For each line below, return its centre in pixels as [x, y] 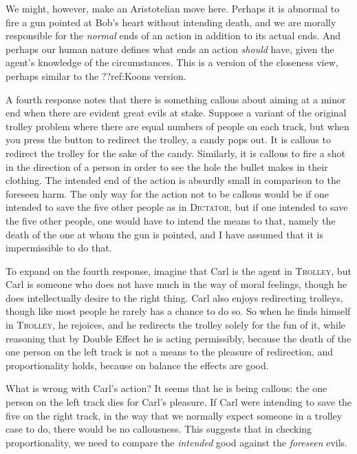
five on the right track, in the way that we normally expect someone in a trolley [174, 415]
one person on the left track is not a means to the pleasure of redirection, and [170, 352]
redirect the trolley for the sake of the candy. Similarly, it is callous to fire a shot [176, 153]
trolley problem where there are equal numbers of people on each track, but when [177, 126]
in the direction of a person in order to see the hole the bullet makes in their [167, 166]
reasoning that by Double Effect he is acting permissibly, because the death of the [178, 338]
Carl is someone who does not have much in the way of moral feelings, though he [176, 284]
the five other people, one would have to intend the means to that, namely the [171, 220]
